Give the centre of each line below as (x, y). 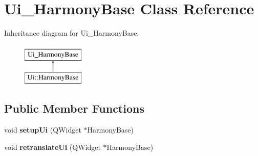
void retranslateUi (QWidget (52, 147)
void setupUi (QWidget (43, 130)
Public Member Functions (74, 108)
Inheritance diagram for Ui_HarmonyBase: (72, 33)
